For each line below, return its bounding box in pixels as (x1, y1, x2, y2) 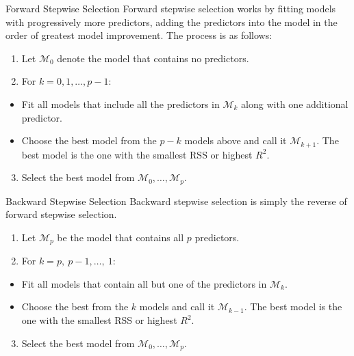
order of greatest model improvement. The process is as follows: (5, 28, 273, 42)
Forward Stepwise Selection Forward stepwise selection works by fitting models (5, 1, 336, 15)
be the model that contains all (57, 230, 184, 244)
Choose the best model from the (21, 133, 157, 148)
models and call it (139, 299, 215, 314)
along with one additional (241, 96, 349, 111)
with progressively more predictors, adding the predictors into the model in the (5, 14, 338, 29)
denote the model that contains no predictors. (57, 51, 249, 65)
